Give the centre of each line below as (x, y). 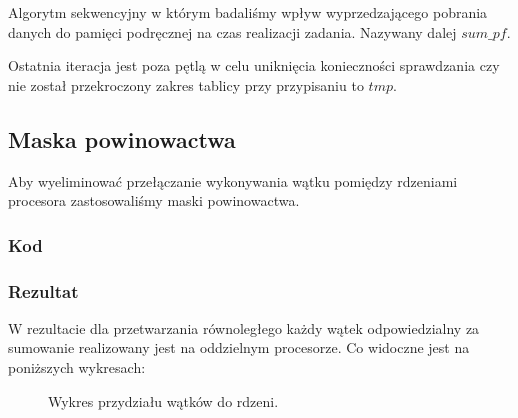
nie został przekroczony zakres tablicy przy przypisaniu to (186, 84)
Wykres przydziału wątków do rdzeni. (163, 400)
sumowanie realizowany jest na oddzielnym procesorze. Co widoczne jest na (239, 347)
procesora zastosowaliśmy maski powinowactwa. (154, 200)
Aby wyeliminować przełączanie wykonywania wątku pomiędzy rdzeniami (233, 180)
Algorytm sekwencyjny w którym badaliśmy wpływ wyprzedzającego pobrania (248, 12)
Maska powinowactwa (122, 138)
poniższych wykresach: (77, 367)
